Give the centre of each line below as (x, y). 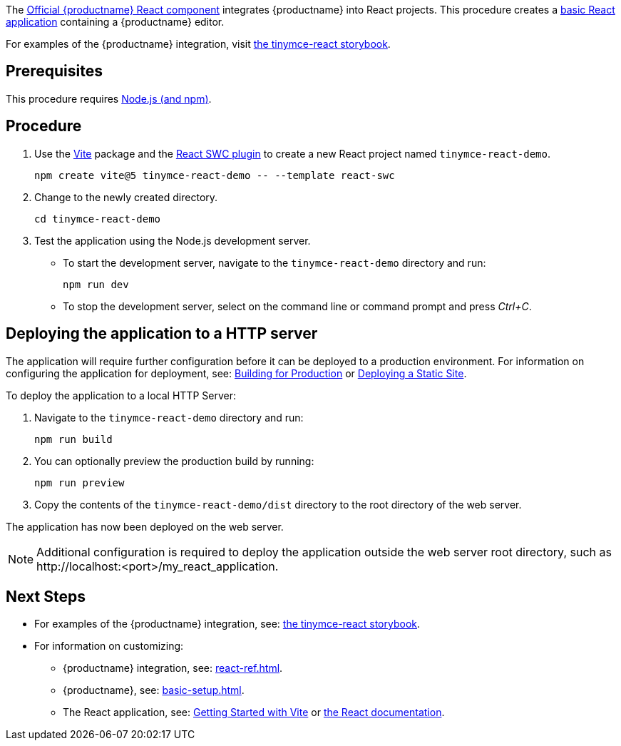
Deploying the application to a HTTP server (162, 334)
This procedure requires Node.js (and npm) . (109, 98)
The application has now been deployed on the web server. (145, 526)
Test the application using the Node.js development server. (173, 240)
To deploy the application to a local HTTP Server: (121, 395)
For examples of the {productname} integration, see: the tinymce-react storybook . (227, 624)
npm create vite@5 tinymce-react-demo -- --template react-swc (215, 175)
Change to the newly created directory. (126, 197)
